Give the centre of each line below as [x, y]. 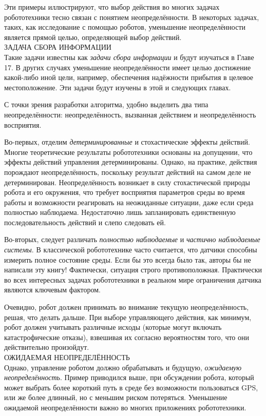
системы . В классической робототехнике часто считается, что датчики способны [131, 250]
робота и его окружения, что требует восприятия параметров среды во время [125, 192]
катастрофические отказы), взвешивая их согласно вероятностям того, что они [127, 337]
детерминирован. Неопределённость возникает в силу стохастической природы [127, 182]
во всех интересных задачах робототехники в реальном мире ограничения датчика [133, 279]
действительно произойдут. [47, 347]
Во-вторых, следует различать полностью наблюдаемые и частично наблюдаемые [132, 239]
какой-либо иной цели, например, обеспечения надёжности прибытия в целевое [129, 77]
